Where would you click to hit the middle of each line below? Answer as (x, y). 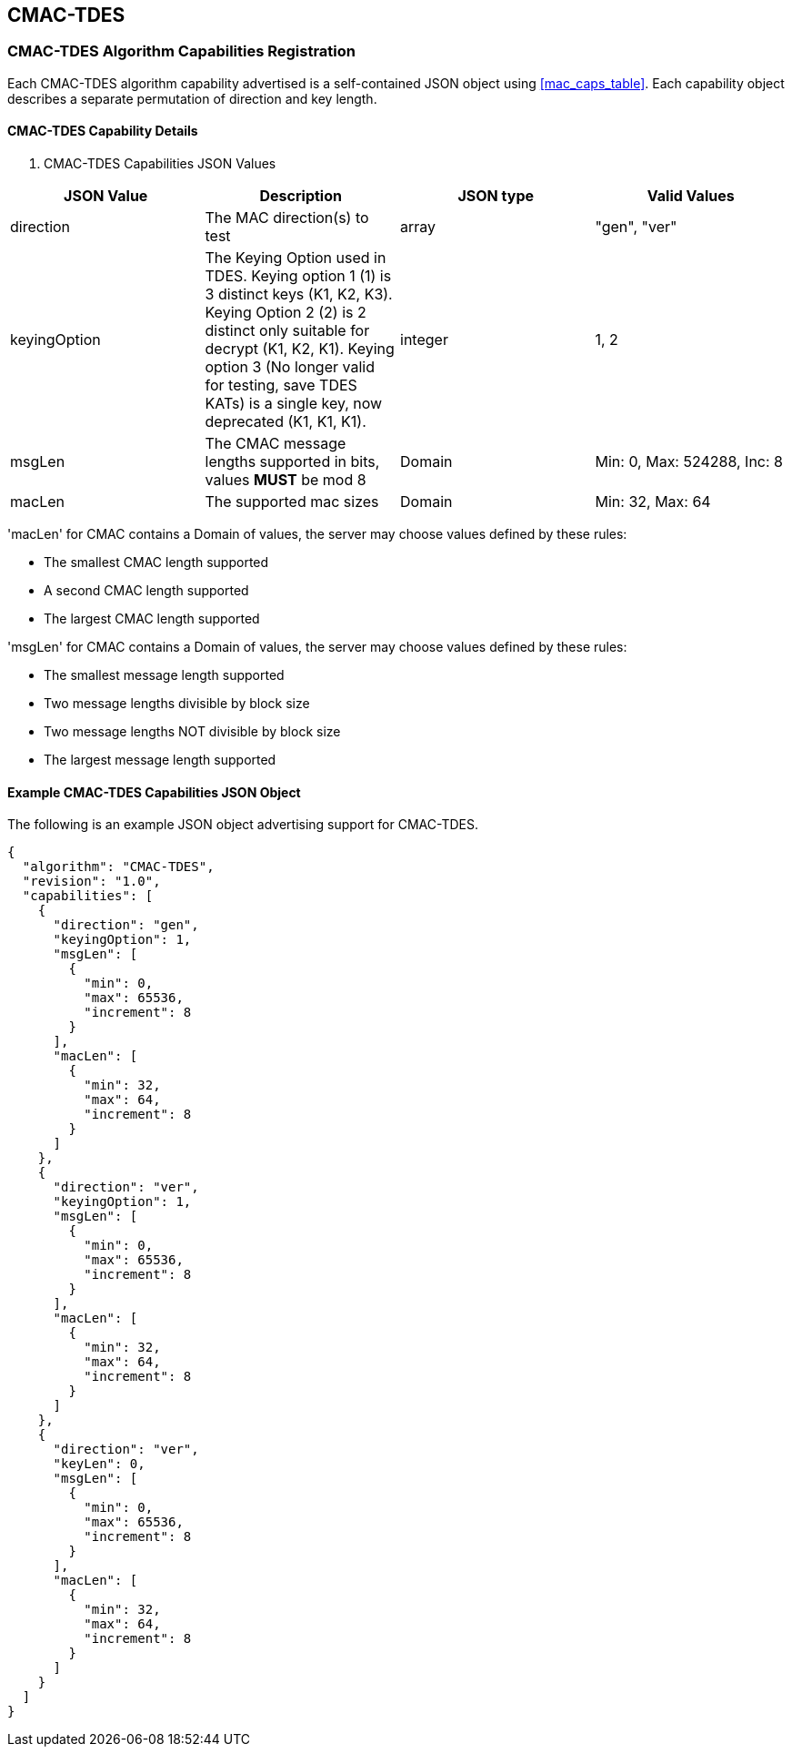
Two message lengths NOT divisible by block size (192, 732)
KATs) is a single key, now (294, 404)
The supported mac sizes (292, 502)
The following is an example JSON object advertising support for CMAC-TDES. (243, 825)
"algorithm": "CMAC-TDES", (118, 867)
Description (301, 196)
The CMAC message (276, 444)
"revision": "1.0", (91, 882)
